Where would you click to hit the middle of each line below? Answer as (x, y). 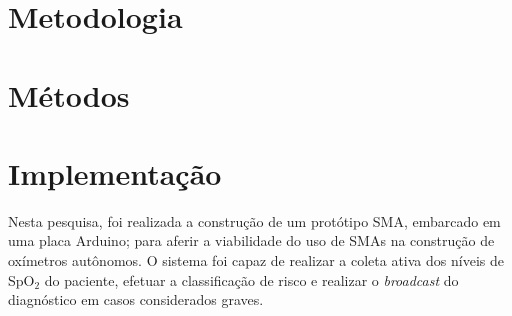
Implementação (115, 172)
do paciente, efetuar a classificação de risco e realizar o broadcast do (251, 279)
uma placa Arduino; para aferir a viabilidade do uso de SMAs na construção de (251, 240)
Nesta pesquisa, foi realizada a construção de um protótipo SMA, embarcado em (254, 220)
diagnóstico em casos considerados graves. (136, 299)
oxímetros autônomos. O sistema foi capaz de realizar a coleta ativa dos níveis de (256, 260)
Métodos (69, 94)
